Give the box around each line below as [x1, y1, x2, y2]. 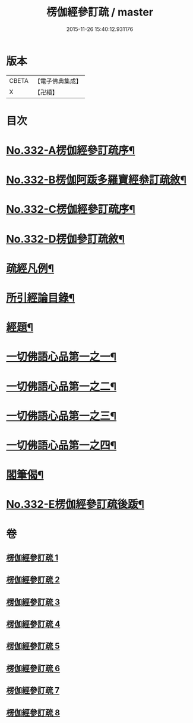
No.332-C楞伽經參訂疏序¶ [6, 203, 135, 216]
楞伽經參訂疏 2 [6, 575, 61, 585]
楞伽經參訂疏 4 [6, 619, 61, 629]
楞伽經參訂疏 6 [6, 663, 61, 674]
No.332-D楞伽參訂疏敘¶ [6, 232, 125, 246]
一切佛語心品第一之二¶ [6, 380, 117, 393]
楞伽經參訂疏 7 [6, 685, 60, 696]
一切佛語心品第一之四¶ [6, 439, 117, 452]
